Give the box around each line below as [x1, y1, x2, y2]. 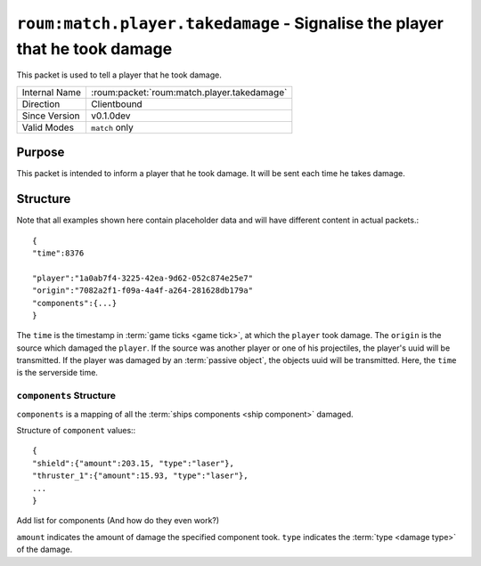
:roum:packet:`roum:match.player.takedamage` [90, 85, 288, 98]
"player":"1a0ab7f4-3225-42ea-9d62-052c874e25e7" [32, 272, 254, 283]
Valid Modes [21, 121, 75, 133]
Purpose [16, 145, 65, 160]
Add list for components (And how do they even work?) [16, 515, 220, 526]
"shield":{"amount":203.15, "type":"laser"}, [32, 458, 235, 468]
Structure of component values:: [16, 424, 136, 435]
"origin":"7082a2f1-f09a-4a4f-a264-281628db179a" [32, 286, 254, 295]
